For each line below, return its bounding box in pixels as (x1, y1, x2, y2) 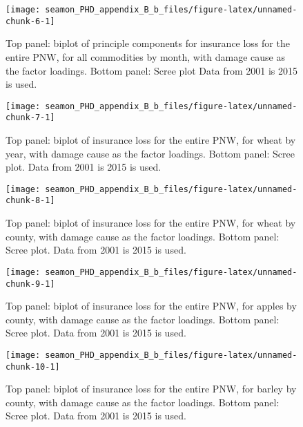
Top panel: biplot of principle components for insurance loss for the (6, 36, 290, 50)
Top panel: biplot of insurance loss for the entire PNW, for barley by (6, 381, 297, 396)
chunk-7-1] (6, 113, 55, 123)
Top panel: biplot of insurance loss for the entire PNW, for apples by (6, 298, 297, 313)
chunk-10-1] (6, 361, 60, 372)
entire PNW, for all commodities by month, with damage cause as (6, 49, 285, 64)
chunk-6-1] (6, 16, 55, 26)
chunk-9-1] (6, 278, 55, 289)
